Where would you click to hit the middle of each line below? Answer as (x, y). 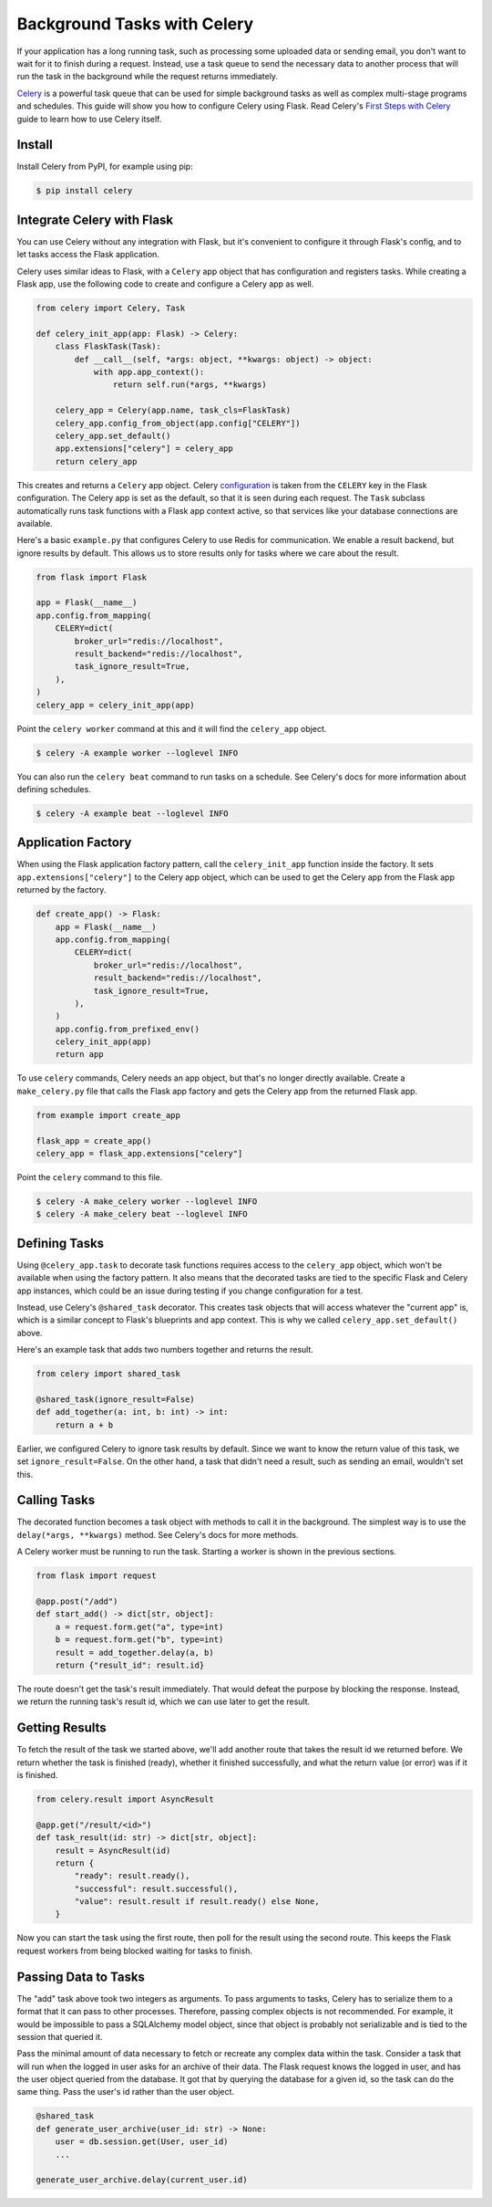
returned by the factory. (61, 890)
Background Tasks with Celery (135, 24)
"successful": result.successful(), (156, 1888)
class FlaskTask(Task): (108, 346)
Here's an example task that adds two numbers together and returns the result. (165, 1350)
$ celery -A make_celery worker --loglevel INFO (147, 1201)
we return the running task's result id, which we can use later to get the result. (164, 1701)
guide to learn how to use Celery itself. (89, 119)
